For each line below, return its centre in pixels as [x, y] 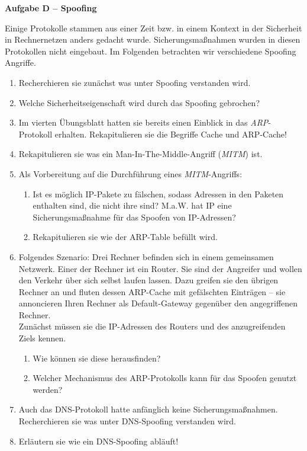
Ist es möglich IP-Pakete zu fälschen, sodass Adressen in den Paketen [158, 193]
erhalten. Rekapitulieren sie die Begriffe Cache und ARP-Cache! [171, 134]
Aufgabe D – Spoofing [51, 8]
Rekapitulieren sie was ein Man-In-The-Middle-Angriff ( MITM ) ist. [140, 154]
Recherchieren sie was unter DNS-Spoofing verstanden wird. [127, 421]
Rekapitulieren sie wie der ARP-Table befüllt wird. [125, 237]
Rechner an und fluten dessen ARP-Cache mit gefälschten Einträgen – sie [152, 291]
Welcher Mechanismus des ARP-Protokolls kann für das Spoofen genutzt [165, 378]
